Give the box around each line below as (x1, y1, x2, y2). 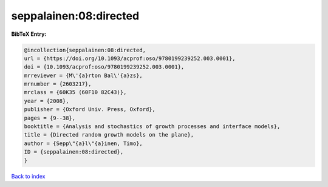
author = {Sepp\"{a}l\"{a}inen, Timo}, (24, 140, 143, 147)
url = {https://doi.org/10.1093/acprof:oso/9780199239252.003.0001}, (24, 55, 236, 62)
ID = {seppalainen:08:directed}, (24, 149, 124, 155)
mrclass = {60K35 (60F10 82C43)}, (24, 89, 127, 96)
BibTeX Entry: (11, 30, 47, 38)
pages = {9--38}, (24, 114, 76, 121)
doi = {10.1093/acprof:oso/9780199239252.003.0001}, (24, 64, 185, 70)
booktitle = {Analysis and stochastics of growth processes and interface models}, (24, 123, 281, 130)
